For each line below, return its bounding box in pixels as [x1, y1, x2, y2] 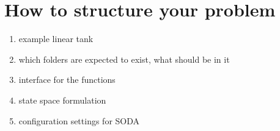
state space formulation [18, 93, 106, 106]
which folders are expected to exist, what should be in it [18, 52, 230, 65]
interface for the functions [18, 73, 116, 86]
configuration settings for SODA [18, 114, 140, 127]
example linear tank [18, 32, 94, 45]
